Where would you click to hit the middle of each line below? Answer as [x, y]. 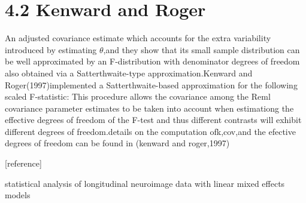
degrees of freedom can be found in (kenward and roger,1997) [117, 143]
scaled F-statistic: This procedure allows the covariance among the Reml [138, 96]
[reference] [23, 163]
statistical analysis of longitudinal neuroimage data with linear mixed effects [145, 183]
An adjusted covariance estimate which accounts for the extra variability [138, 38]
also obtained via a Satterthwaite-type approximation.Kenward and [129, 73]
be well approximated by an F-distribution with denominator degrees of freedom [152, 61]
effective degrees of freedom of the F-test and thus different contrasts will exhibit [153, 120]
